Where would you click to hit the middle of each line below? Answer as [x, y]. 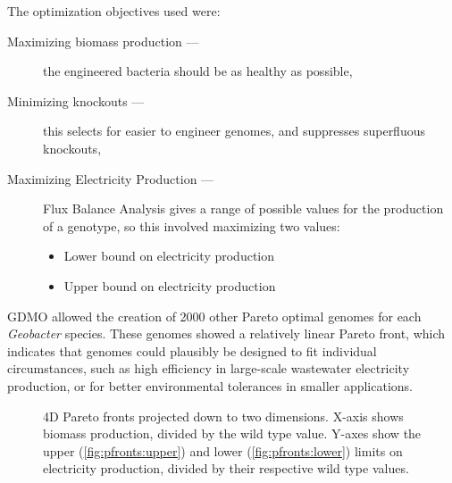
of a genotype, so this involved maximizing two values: [192, 225]
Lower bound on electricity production [169, 256]
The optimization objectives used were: [114, 11]
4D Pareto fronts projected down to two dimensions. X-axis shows [223, 416]
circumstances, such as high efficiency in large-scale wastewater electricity [209, 368]
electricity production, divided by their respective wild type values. [226, 468]
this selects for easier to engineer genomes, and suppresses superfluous [234, 131]
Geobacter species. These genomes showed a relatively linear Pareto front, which [226, 333]
